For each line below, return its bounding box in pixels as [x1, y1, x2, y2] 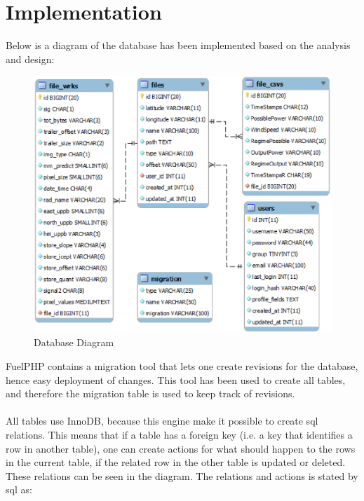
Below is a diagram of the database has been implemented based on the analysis [6, 38, 351, 53]
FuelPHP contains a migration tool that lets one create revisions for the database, [6, 358, 358, 373]
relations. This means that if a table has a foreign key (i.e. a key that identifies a [6, 427, 353, 441]
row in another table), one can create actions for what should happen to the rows [6, 441, 356, 455]
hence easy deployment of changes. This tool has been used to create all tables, [6, 372, 346, 387]
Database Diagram [34, 335, 114, 350]
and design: [6, 51, 55, 66]
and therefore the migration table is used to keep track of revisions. [6, 386, 295, 401]
